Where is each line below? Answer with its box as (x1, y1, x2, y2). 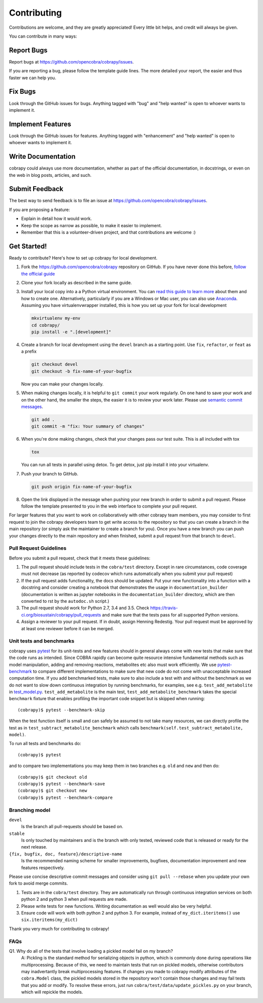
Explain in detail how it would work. (21, 215, 92, 222)
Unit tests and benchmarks (9, 638, 75, 644)
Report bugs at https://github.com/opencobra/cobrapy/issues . (9, 59, 134, 64)
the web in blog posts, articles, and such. (9, 172, 92, 178)
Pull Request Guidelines (9, 545, 67, 552)
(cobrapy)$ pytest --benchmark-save (18, 781, 105, 787)
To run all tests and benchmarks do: (9, 741, 81, 747)
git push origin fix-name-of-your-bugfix (31, 484, 132, 490)
